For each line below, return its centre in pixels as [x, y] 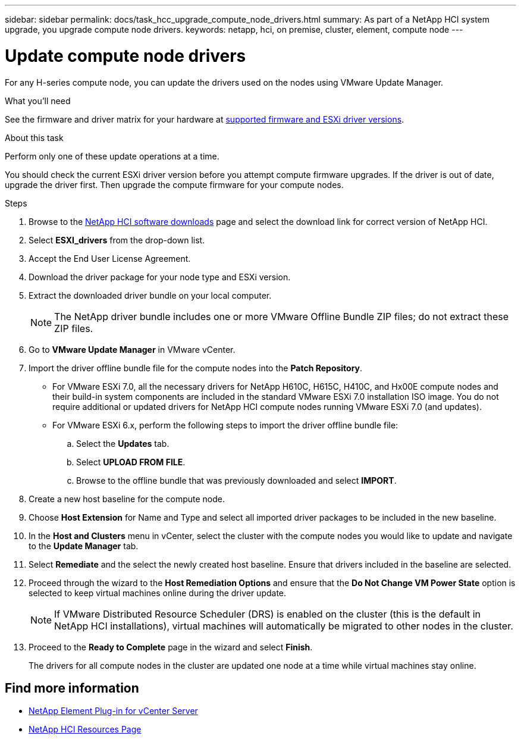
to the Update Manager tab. [84, 546]
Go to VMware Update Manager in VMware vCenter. [132, 349]
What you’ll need [38, 101]
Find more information [72, 688]
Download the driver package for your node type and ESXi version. [160, 277]
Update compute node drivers [125, 56]
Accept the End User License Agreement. [110, 258]
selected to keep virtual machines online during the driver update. [158, 593]
